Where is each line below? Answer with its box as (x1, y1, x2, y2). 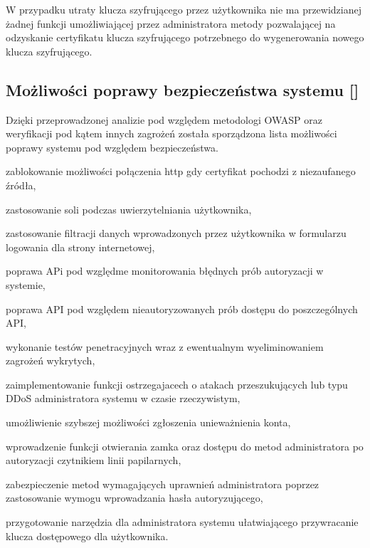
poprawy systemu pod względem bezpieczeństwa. (6, 139, 218, 154)
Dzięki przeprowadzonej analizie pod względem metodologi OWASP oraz (6, 112, 323, 127)
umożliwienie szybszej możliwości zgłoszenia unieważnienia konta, (6, 415, 291, 430)
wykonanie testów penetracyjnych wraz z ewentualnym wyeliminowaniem (6, 339, 324, 354)
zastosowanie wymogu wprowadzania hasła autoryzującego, (6, 490, 263, 505)
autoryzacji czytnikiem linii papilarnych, (6, 453, 181, 468)
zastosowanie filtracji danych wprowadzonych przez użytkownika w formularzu (6, 226, 347, 241)
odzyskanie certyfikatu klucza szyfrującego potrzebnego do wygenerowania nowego (6, 30, 364, 45)
